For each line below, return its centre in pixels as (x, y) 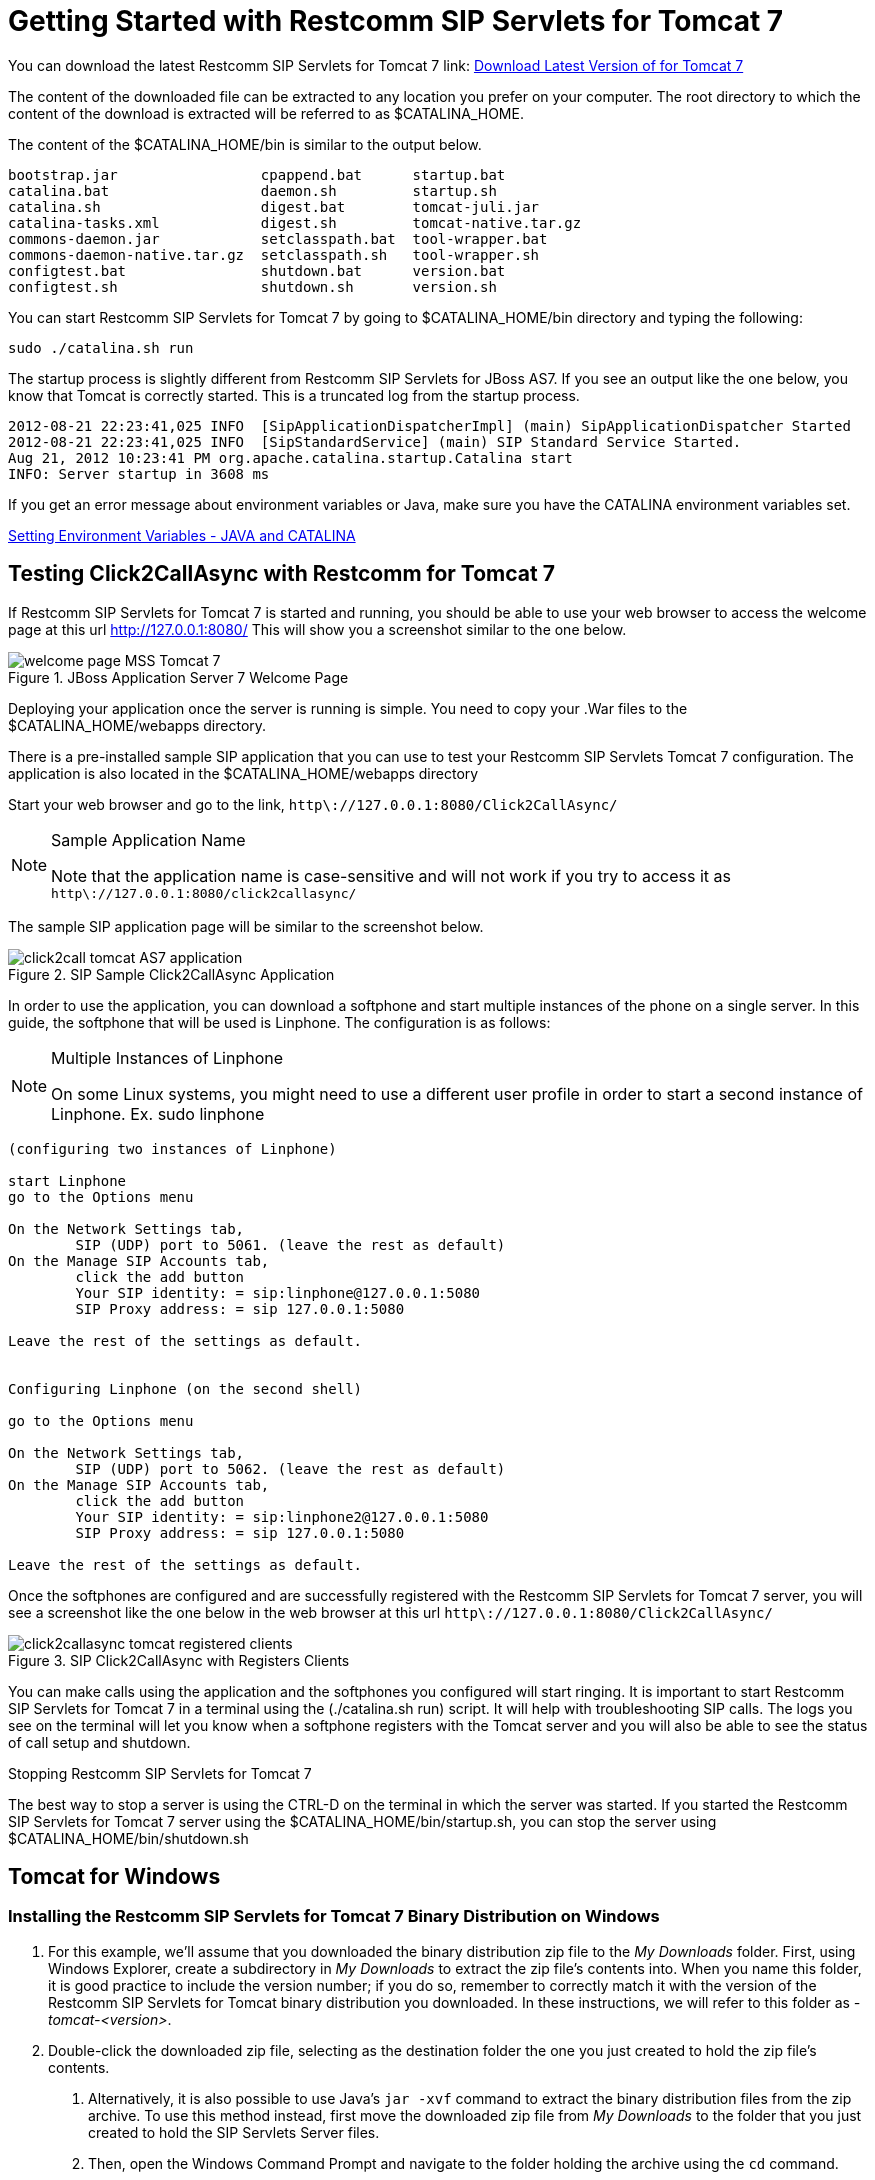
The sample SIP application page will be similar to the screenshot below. (246, 926)
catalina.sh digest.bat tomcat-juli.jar (274, 206)
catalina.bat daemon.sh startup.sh (252, 190)
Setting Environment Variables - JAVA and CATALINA (182, 535)
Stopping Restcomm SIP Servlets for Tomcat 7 (160, 1773)
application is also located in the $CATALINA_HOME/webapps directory (243, 773)
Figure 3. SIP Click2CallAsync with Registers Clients (179, 1660)
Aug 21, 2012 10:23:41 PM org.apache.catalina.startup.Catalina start (290, 457)
